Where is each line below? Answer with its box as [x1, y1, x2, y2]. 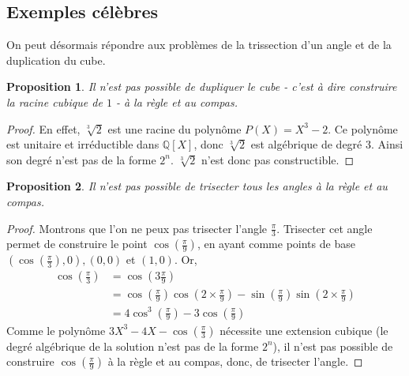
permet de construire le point [6, 235, 148, 252]
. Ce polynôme [328, 120, 398, 137]
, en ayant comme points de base [197, 235, 355, 252]
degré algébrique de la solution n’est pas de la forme [6, 337, 259, 354]
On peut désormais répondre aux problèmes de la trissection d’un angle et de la [6, 36, 392, 53]
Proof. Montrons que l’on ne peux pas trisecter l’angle [6, 220, 268, 236]
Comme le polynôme [6, 321, 106, 338]
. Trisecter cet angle [276, 220, 373, 236]
